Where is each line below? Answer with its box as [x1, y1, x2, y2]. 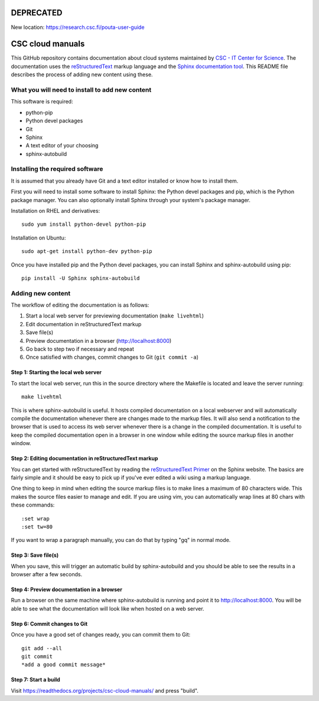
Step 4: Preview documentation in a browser [11, 586, 122, 593]
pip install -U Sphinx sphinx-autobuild [21, 275, 140, 281]
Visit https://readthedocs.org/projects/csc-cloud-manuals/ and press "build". [11, 687, 199, 694]
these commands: [11, 501, 55, 508]
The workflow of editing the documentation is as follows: [11, 301, 149, 309]
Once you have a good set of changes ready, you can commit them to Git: [11, 631, 191, 638]
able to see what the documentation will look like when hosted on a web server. [11, 605, 204, 612]
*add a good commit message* [21, 661, 106, 668]
